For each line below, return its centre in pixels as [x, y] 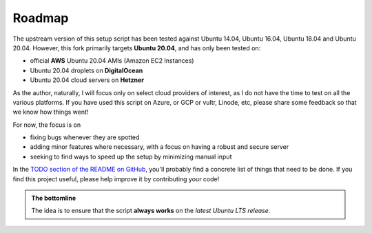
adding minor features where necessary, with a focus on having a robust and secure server [159, 147]
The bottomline [54, 198]
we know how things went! [51, 112]
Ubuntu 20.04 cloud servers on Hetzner [87, 80]
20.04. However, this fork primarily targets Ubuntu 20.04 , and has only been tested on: [137, 48]
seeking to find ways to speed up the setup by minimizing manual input [131, 156]
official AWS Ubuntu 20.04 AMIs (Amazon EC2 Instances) [112, 61]
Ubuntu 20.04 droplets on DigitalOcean [86, 70]
